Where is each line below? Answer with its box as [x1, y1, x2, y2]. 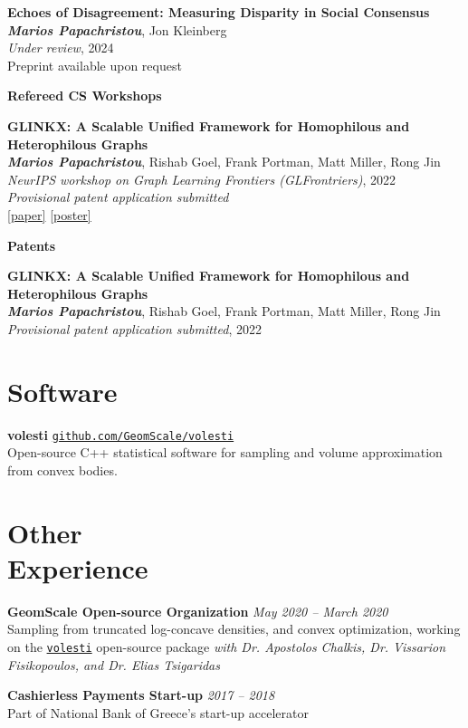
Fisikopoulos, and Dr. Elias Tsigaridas [7, 655, 220, 674]
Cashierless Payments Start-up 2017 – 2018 [7, 685, 275, 704]
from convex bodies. [7, 460, 118, 479]
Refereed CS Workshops [7, 86, 162, 105]
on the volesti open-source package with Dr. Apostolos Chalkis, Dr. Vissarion [7, 637, 446, 656]
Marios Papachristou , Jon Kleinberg [7, 20, 227, 39]
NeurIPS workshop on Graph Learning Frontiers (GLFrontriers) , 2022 [7, 169, 396, 188]
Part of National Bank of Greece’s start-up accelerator [7, 703, 309, 722]
